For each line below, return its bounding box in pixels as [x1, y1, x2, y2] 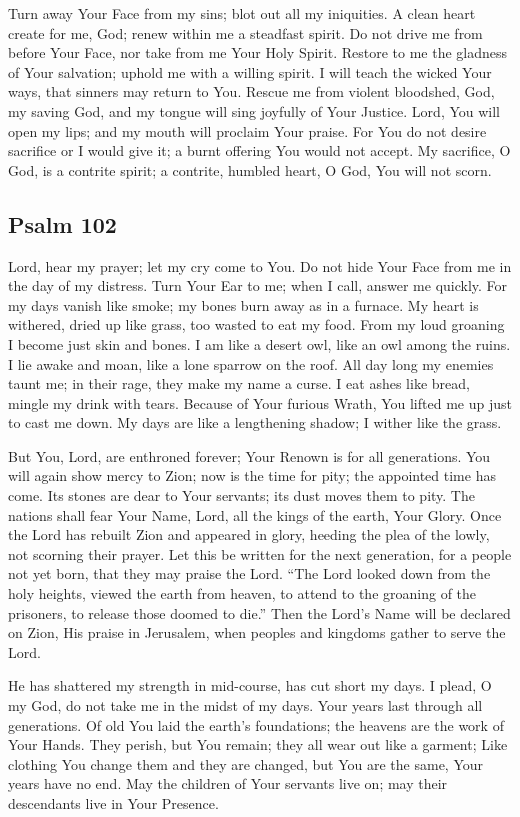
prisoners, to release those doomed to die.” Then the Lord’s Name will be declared [8, 602, 511, 623]
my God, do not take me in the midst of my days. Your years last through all [8, 695, 483, 716]
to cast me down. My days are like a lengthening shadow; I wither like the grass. [8, 412, 502, 433]
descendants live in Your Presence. [8, 792, 219, 813]
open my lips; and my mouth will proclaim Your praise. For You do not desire [8, 120, 487, 141]
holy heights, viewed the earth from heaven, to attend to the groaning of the [8, 583, 477, 604]
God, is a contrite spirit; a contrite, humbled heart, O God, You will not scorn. [8, 159, 492, 180]
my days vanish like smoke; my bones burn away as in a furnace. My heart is [8, 294, 479, 315]
